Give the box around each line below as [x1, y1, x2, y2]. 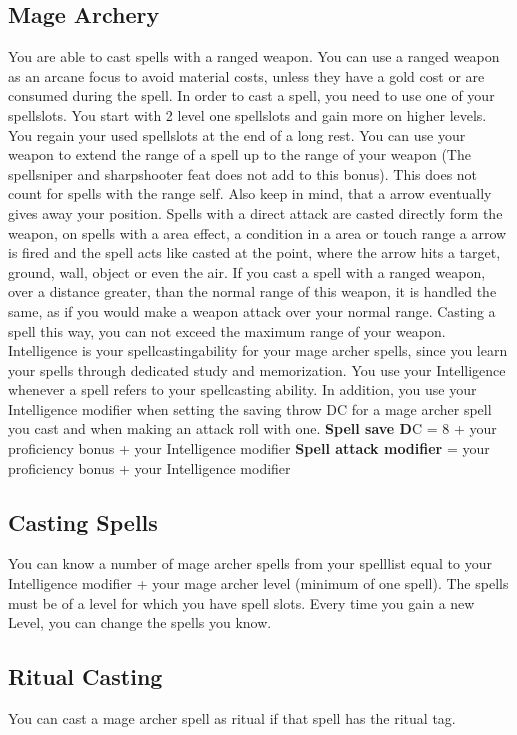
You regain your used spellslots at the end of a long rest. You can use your [8, 124, 466, 145]
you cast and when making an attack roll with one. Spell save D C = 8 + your [8, 418, 497, 439]
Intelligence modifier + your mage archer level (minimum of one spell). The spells [8, 573, 509, 594]
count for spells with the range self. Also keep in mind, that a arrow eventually [8, 183, 492, 204]
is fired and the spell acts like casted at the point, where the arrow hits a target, [8, 242, 501, 263]
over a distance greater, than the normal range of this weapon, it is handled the [8, 281, 497, 302]
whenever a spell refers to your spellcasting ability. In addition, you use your [8, 379, 477, 400]
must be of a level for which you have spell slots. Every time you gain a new [8, 592, 475, 613]
